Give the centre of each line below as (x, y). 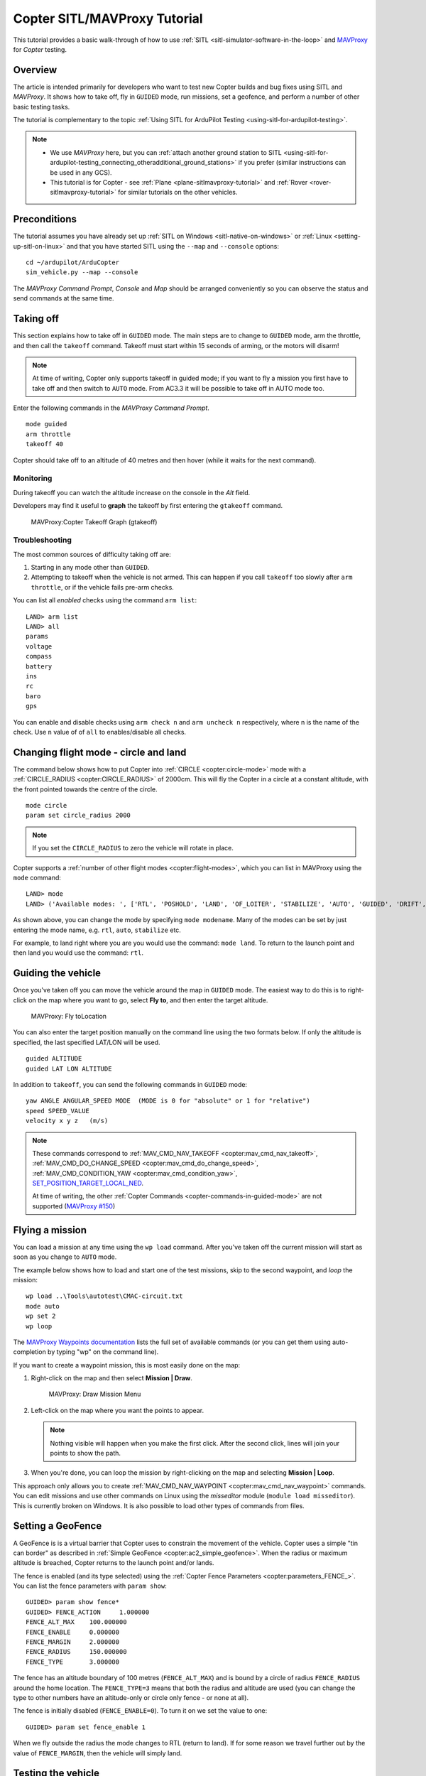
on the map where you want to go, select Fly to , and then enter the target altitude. (148, 1000)
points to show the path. (85, 1453)
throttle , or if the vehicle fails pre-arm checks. (102, 587)
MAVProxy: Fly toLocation (69, 1017)
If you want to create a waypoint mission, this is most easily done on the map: (127, 1365)
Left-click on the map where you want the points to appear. (118, 1410)
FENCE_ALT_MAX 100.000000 (76, 1622)
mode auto (43, 1306)
